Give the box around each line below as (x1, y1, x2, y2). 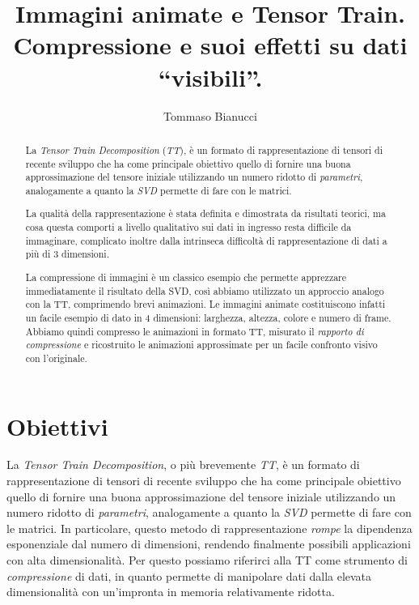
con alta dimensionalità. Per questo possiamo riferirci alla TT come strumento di (6, 552, 408, 569)
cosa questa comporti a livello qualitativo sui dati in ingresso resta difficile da (25, 220, 352, 234)
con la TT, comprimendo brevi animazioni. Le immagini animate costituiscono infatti (25, 297, 386, 311)
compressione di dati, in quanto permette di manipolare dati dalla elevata (6, 567, 372, 584)
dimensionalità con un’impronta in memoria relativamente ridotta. (6, 583, 335, 600)
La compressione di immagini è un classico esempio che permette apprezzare (25, 270, 347, 283)
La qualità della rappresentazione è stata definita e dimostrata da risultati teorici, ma (25, 207, 386, 220)
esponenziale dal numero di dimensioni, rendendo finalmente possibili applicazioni (6, 535, 411, 552)
